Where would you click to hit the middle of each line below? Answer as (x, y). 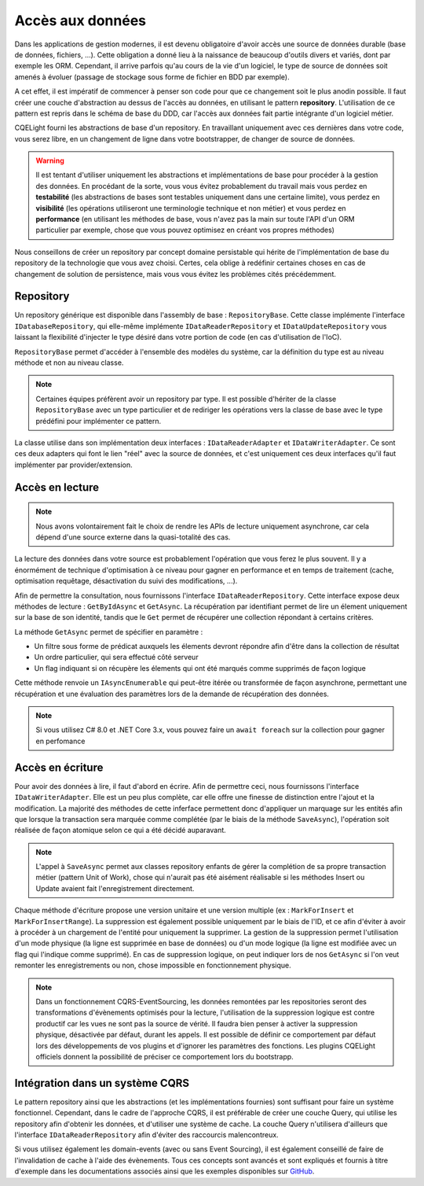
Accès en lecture (57, 487)
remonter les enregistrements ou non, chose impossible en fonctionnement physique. (153, 965)
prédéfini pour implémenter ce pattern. (99, 421)
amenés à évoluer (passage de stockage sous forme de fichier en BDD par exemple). (152, 77)
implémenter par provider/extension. (73, 465)
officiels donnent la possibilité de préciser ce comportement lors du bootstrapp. (164, 1056)
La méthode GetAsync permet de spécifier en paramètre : (109, 632)
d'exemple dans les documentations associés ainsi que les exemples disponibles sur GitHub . (164, 1171)
